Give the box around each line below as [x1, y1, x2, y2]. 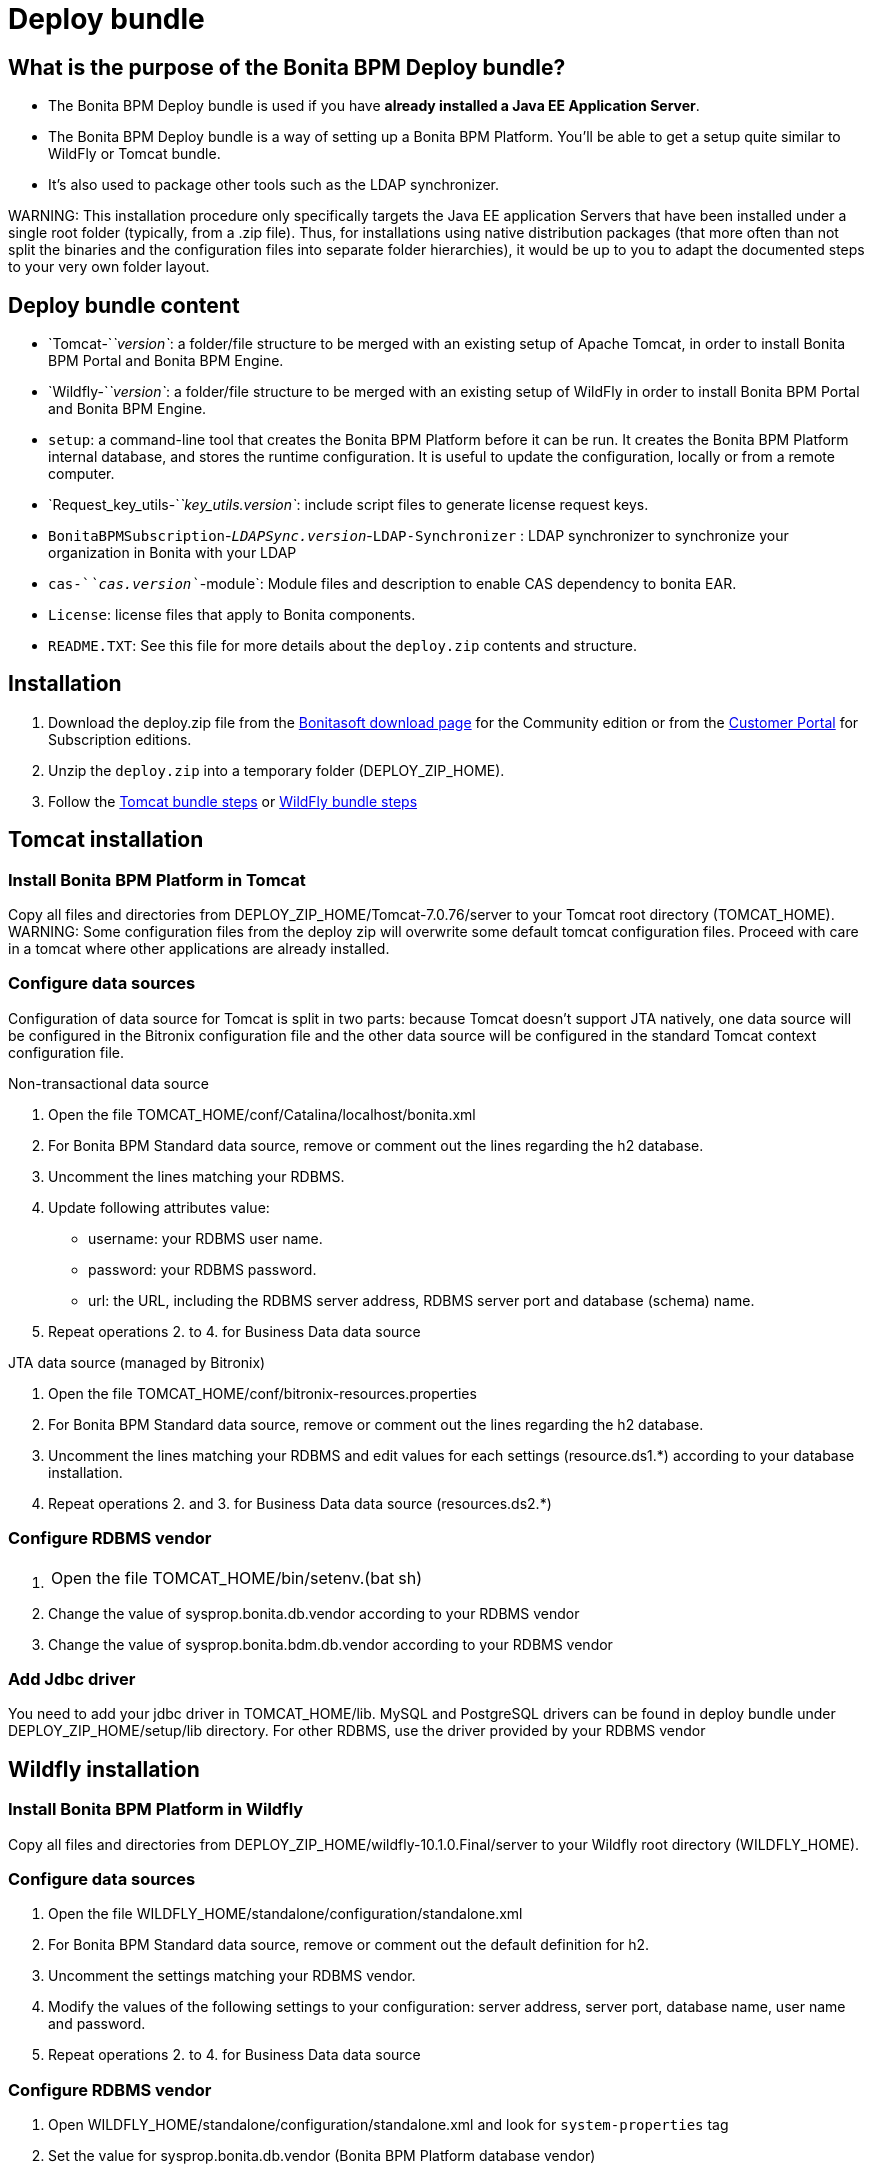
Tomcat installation [8, 827, 204, 853]
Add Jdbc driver [8, 1668, 136, 1689]
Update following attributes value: [48, 1198, 270, 1216]
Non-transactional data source [8, 1074, 209, 1092]
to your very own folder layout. [8, 258, 210, 276]
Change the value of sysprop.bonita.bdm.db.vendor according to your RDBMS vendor [48, 1635, 613, 1653]
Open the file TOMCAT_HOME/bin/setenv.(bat [51, 1567, 395, 1588]
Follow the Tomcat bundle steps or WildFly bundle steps [48, 792, 418, 810]
